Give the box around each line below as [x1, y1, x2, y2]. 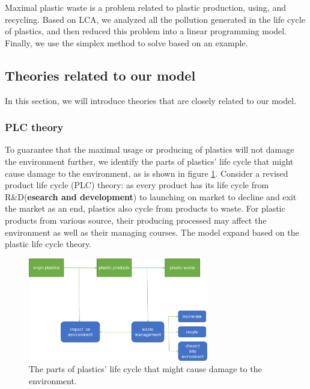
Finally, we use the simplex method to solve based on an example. [5, 36, 248, 49]
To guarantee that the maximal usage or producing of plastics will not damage [5, 143, 294, 156]
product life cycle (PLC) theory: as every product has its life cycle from [5, 179, 269, 191]
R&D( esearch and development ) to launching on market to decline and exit [5, 190, 297, 203]
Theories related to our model [5, 66, 196, 84]
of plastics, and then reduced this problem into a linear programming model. [5, 25, 287, 37]
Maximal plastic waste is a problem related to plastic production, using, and [5, 1, 286, 13]
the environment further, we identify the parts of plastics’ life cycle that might [5, 155, 294, 167]
